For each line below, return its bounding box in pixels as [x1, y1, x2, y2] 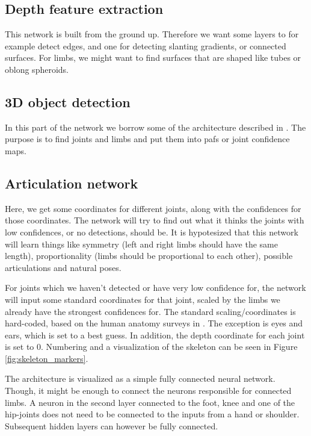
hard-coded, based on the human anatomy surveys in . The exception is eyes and [5, 317, 303, 329]
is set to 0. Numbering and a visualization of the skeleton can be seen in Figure [5, 340, 298, 353]
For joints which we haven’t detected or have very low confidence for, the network [5, 281, 306, 294]
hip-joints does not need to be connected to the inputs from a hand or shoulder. [5, 408, 300, 420]
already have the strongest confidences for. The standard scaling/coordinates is [5, 305, 296, 317]
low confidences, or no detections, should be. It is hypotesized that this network [5, 225, 298, 238]
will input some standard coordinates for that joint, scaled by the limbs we [5, 293, 280, 305]
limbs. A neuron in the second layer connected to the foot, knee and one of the [5, 396, 295, 408]
